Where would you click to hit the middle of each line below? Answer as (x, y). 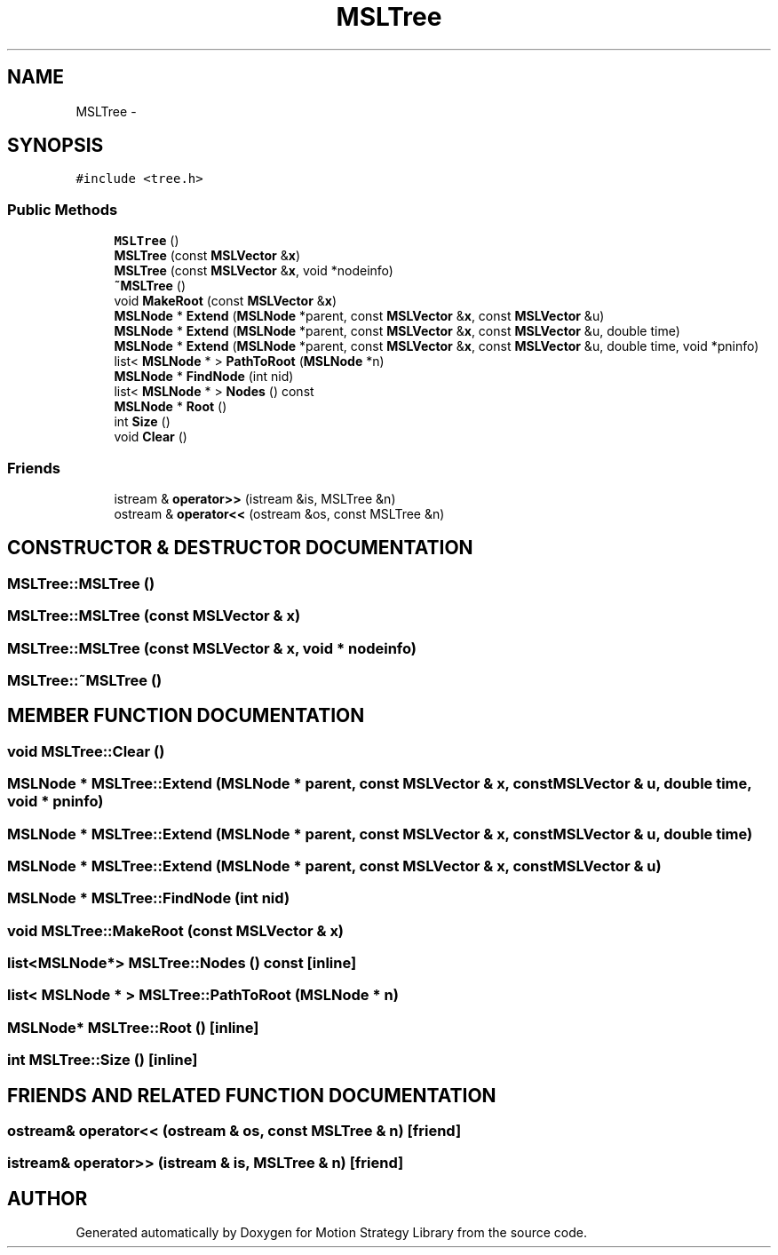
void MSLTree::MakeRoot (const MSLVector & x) (176, 930)
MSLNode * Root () (171, 407)
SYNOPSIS (56, 146)
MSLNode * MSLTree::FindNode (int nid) (149, 898)
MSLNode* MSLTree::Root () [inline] (133, 1027)
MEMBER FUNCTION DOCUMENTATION (186, 716)
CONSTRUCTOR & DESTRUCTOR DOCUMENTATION (240, 548)
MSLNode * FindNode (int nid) (204, 377)
